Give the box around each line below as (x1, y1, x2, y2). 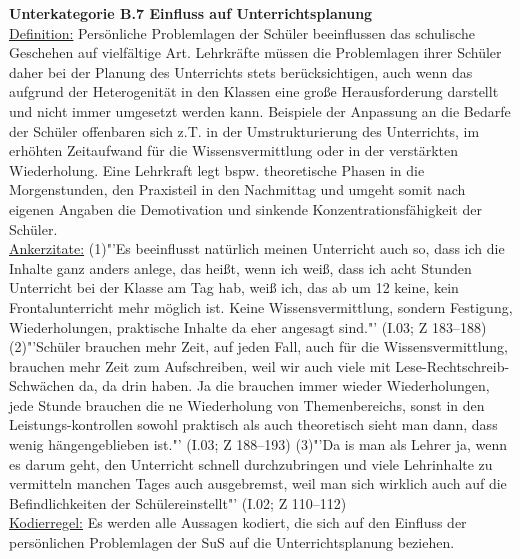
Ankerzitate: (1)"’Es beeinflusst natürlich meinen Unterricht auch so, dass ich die (9, 238, 505, 259)
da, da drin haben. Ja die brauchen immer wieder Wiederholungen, (78, 375, 490, 396)
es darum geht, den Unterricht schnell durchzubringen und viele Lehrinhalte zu (9, 453, 493, 474)
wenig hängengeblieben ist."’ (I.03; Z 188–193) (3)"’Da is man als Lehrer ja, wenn (9, 434, 508, 455)
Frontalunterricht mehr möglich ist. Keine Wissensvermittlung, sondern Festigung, (9, 296, 513, 317)
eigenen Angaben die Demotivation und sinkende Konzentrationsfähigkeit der (9, 198, 482, 219)
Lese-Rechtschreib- (395, 355, 510, 376)
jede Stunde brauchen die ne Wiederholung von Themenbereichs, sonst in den (9, 394, 485, 415)
